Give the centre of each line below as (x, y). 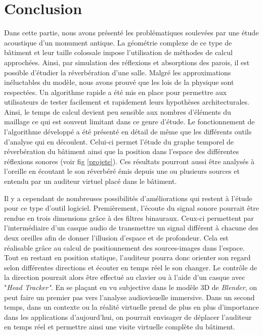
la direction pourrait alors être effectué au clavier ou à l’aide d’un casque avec (125, 277)
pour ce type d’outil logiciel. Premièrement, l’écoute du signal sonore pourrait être (131, 208)
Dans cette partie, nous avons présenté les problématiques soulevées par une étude (131, 33)
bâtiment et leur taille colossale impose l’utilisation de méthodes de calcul (118, 52)
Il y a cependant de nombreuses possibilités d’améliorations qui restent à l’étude (128, 198)
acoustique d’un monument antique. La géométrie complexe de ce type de (118, 42)
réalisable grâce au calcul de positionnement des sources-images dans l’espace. (124, 247)
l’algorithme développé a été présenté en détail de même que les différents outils (128, 132)
